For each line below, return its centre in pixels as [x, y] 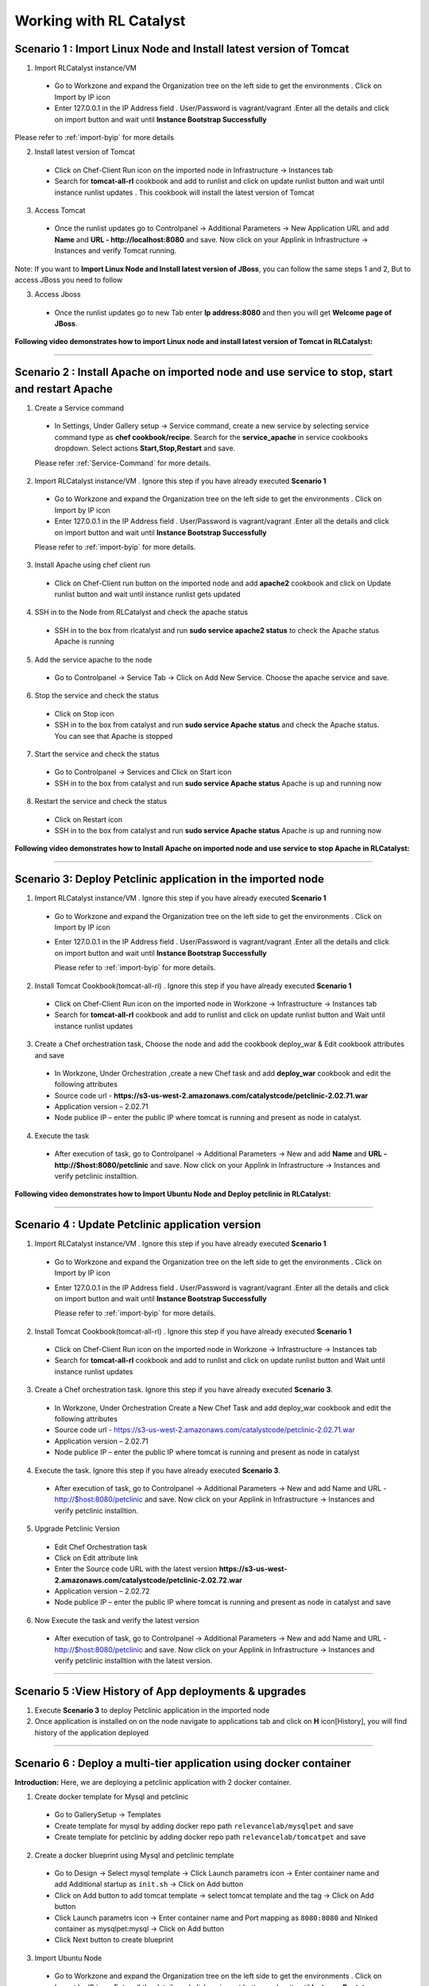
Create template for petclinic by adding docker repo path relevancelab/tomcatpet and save [210, 1837]
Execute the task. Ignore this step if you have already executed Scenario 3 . [158, 1470]
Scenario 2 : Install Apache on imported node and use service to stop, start [204, 372]
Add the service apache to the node [93, 659]
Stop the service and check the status [97, 696]
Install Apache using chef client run [93, 565]
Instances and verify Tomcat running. [116, 251]
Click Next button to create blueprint [114, 1940]
